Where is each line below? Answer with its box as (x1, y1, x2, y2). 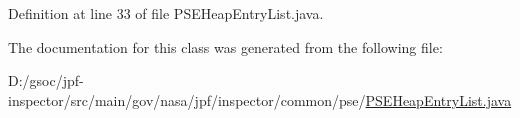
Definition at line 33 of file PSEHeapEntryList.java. (8, 3, 324, 23)
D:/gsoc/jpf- (8, 70, 84, 91)
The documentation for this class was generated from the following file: (8, 36, 443, 57)
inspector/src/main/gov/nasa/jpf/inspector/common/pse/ (8, 89, 366, 110)
